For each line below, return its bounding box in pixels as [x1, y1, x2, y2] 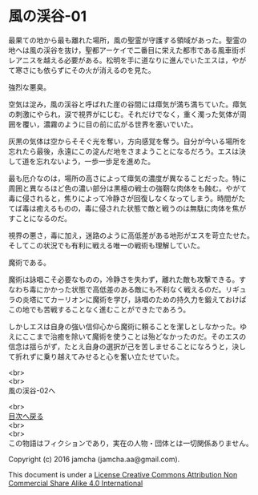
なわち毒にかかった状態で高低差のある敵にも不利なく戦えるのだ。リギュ [8, 284, 247, 294]
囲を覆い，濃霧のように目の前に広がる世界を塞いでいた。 [8, 119, 198, 129]
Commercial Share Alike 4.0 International [8, 478, 143, 488]
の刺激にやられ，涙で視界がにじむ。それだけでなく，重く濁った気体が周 [8, 109, 247, 119]
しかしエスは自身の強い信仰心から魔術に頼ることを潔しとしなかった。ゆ [8, 321, 247, 331]
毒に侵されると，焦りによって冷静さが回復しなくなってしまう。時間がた [8, 193, 246, 203]
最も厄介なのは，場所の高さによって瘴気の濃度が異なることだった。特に [8, 173, 247, 183]
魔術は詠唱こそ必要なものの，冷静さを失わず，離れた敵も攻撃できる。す [8, 274, 247, 284]
